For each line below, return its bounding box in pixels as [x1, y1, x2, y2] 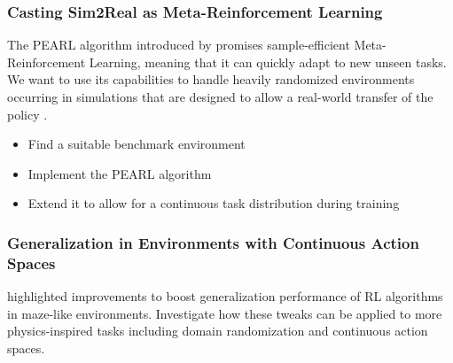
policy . [7, 104, 48, 123]
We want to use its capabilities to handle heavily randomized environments [7, 70, 415, 89]
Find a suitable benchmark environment [27, 135, 246, 153]
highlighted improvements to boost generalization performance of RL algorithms [7, 287, 443, 305]
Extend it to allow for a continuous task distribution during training [27, 194, 400, 212]
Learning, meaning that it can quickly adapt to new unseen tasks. [89, 52, 447, 71]
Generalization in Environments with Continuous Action [7, 231, 419, 253]
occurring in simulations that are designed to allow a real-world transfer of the [7, 88, 433, 105]
